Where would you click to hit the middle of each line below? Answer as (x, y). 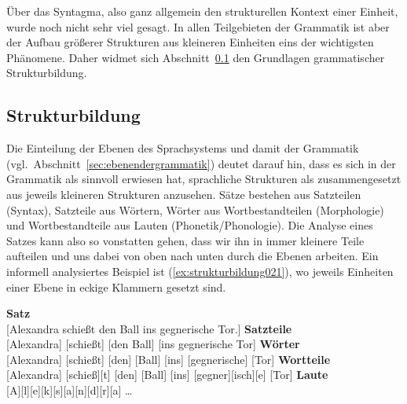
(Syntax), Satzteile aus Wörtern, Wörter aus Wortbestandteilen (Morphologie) (195, 209)
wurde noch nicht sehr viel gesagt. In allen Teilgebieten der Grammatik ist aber (198, 26)
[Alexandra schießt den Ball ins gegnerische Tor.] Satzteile (149, 328)
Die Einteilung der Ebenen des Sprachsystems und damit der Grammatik (183, 148)
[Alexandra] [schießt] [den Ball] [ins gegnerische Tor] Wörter (153, 344)
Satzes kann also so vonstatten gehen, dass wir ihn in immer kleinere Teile (185, 240)
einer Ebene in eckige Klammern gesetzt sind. (116, 286)
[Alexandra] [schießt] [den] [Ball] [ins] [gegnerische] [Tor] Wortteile (169, 359)
